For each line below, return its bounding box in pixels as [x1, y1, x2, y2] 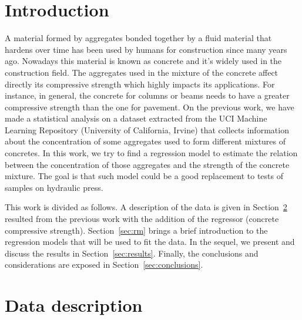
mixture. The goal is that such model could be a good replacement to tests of [5, 170, 284, 182]
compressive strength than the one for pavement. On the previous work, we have [5, 100, 294, 113]
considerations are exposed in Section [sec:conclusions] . [5, 258, 203, 271]
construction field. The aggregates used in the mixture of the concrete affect [5, 66, 278, 78]
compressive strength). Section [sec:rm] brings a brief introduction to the [5, 224, 268, 236]
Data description [5, 293, 143, 317]
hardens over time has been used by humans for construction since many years [5, 43, 287, 55]
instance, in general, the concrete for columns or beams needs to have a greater [5, 89, 290, 102]
